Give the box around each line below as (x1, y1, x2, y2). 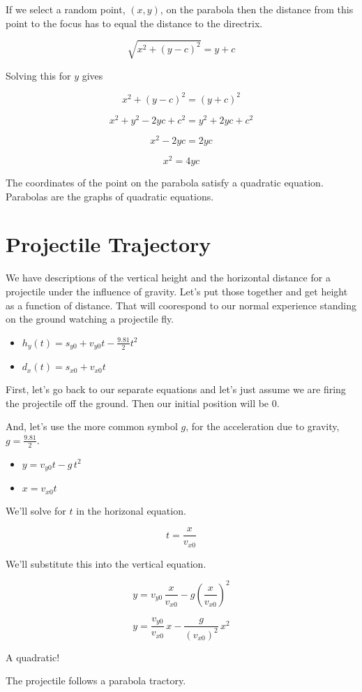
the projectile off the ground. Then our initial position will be (6, 395, 269, 410)
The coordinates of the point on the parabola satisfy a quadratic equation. (6, 175, 324, 190)
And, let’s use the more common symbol (6, 419, 178, 434)
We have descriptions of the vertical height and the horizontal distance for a (6, 270, 331, 285)
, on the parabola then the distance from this (160, 2, 354, 16)
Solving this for (6, 68, 71, 82)
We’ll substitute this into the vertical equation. (6, 556, 206, 570)
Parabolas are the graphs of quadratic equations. (6, 189, 214, 203)
